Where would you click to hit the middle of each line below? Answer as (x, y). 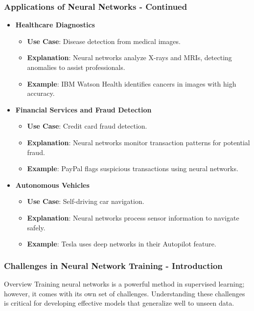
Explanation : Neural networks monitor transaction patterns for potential (139, 142)
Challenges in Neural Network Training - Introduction (113, 265)
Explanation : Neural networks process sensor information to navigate (133, 217)
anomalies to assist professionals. (76, 67)
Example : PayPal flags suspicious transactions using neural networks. (133, 168)
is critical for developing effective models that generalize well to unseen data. (119, 303)
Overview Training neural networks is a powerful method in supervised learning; (124, 283)
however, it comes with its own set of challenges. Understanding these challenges (125, 293)
